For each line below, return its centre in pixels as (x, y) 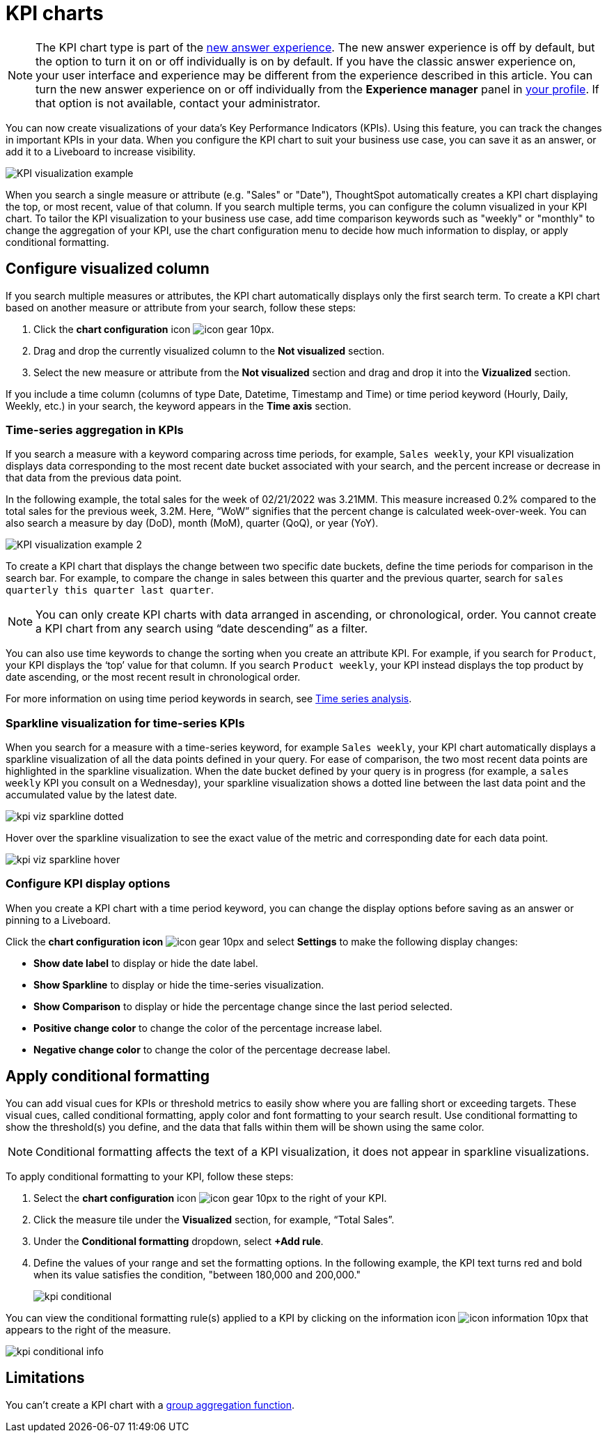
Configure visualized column (108, 269)
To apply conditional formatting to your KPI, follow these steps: (150, 1176)
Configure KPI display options (88, 884)
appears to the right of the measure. (88, 1329)
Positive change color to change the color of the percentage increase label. (208, 1028)
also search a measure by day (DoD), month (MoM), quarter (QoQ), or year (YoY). (192, 523)
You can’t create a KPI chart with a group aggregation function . (150, 1405)
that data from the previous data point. (94, 478)
